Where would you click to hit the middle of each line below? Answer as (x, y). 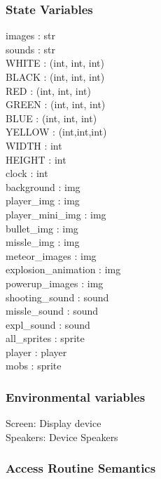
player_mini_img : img (56, 214)
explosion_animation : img (63, 269)
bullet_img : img (42, 228)
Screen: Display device (54, 423)
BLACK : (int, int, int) (55, 77)
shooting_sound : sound (57, 297)
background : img (43, 186)
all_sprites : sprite (45, 338)
